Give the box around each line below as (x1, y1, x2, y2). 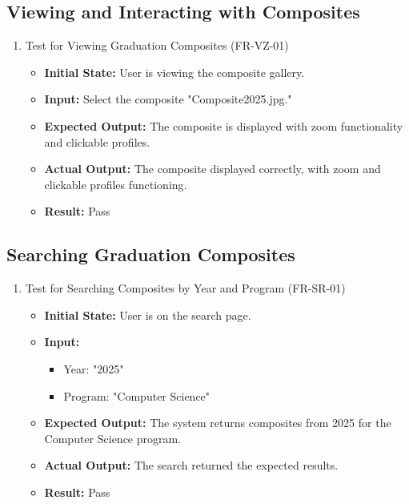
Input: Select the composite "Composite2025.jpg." (44, 91, 292, 107)
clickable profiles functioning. (44, 175, 187, 192)
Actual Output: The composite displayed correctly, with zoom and (44, 160, 381, 177)
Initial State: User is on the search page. (44, 306, 251, 323)
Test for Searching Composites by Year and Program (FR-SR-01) (25, 280, 346, 296)
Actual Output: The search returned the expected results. (44, 457, 339, 474)
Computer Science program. (44, 429, 182, 446)
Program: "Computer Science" (63, 387, 211, 404)
